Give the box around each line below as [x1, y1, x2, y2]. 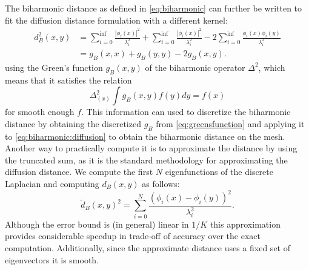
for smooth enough [5, 105, 75, 118]
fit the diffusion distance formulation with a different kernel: [5, 13, 228, 26]
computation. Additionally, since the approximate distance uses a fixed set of [5, 242, 290, 254]
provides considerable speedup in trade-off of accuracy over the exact [5, 229, 261, 242]
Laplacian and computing [5, 177, 99, 189]
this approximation [210, 217, 281, 230]
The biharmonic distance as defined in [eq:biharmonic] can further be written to [5, 2, 302, 14]
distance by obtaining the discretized [5, 117, 141, 130]
